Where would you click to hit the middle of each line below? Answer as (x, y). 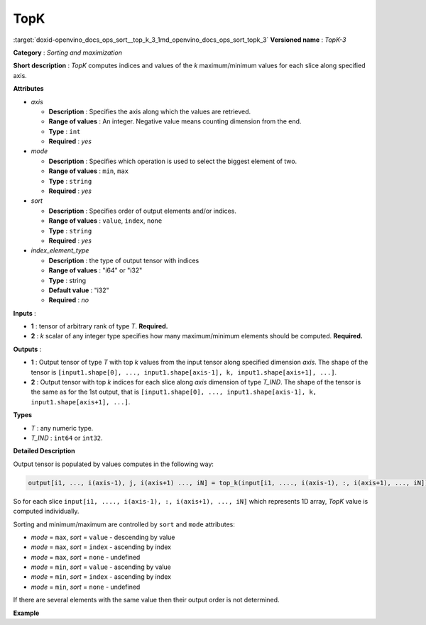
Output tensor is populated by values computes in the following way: (114, 464)
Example (26, 613)
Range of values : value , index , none (105, 221)
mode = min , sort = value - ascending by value (101, 567)
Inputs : (25, 313)
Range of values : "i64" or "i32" (95, 270)
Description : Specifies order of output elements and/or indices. (143, 211)
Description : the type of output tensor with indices (124, 260)
